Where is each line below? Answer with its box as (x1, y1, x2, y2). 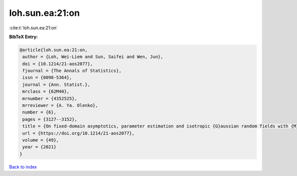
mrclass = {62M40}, (22, 89, 69, 94)
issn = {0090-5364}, (22, 75, 72, 80)
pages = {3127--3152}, (22, 117, 78, 122)
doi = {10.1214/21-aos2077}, (22, 61, 93, 66)
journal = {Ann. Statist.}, (22, 82, 91, 87)
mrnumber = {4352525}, (22, 96, 78, 101)
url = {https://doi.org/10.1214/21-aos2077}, (22, 130, 135, 136)
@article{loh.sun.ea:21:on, (19, 47, 88, 53)
